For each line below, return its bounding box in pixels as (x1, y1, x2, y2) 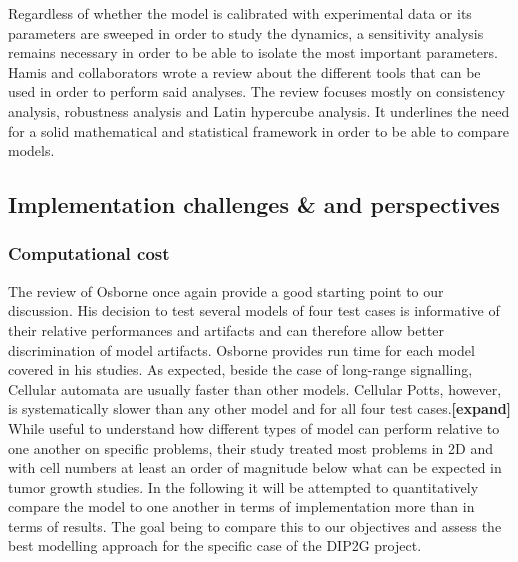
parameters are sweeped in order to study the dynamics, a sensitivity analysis (8, 22, 484, 43)
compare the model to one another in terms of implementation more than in (8, 496, 475, 517)
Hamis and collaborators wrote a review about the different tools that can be (8, 61, 481, 82)
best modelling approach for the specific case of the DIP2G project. (8, 535, 422, 556)
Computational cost (8, 241, 170, 266)
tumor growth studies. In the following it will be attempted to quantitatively (8, 476, 479, 497)
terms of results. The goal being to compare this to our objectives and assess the (8, 515, 502, 536)
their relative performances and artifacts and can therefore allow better (8, 319, 445, 340)
